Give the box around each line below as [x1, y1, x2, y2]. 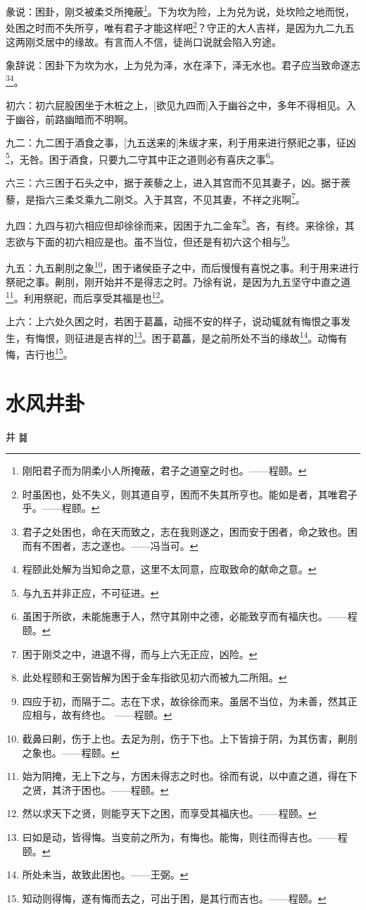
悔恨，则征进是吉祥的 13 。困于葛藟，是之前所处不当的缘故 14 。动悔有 [34, 329, 348, 345]
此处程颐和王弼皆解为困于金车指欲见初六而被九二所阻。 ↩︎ [22, 670, 287, 685]
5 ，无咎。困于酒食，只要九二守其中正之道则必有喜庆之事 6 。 [6, 149, 280, 166]
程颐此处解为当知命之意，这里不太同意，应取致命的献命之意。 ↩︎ [22, 562, 317, 576]
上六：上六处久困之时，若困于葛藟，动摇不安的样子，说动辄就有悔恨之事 [6, 314, 341, 329]
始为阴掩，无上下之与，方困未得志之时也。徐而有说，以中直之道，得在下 [22, 769, 358, 783]
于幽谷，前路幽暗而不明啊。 [6, 111, 134, 126]
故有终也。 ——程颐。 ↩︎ [61, 707, 172, 722]
